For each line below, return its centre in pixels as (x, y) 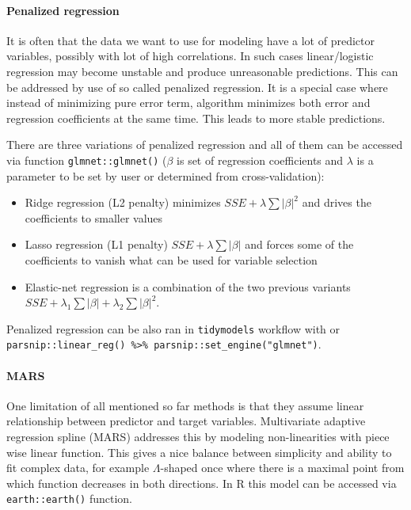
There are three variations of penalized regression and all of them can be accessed (205, 145)
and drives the (337, 202)
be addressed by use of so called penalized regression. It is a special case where (197, 87)
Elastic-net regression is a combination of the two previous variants (188, 286)
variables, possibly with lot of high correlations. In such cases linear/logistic (190, 56)
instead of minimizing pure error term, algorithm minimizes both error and (188, 103)
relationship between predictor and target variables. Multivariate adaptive (186, 421)
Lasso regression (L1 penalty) (96, 244)
